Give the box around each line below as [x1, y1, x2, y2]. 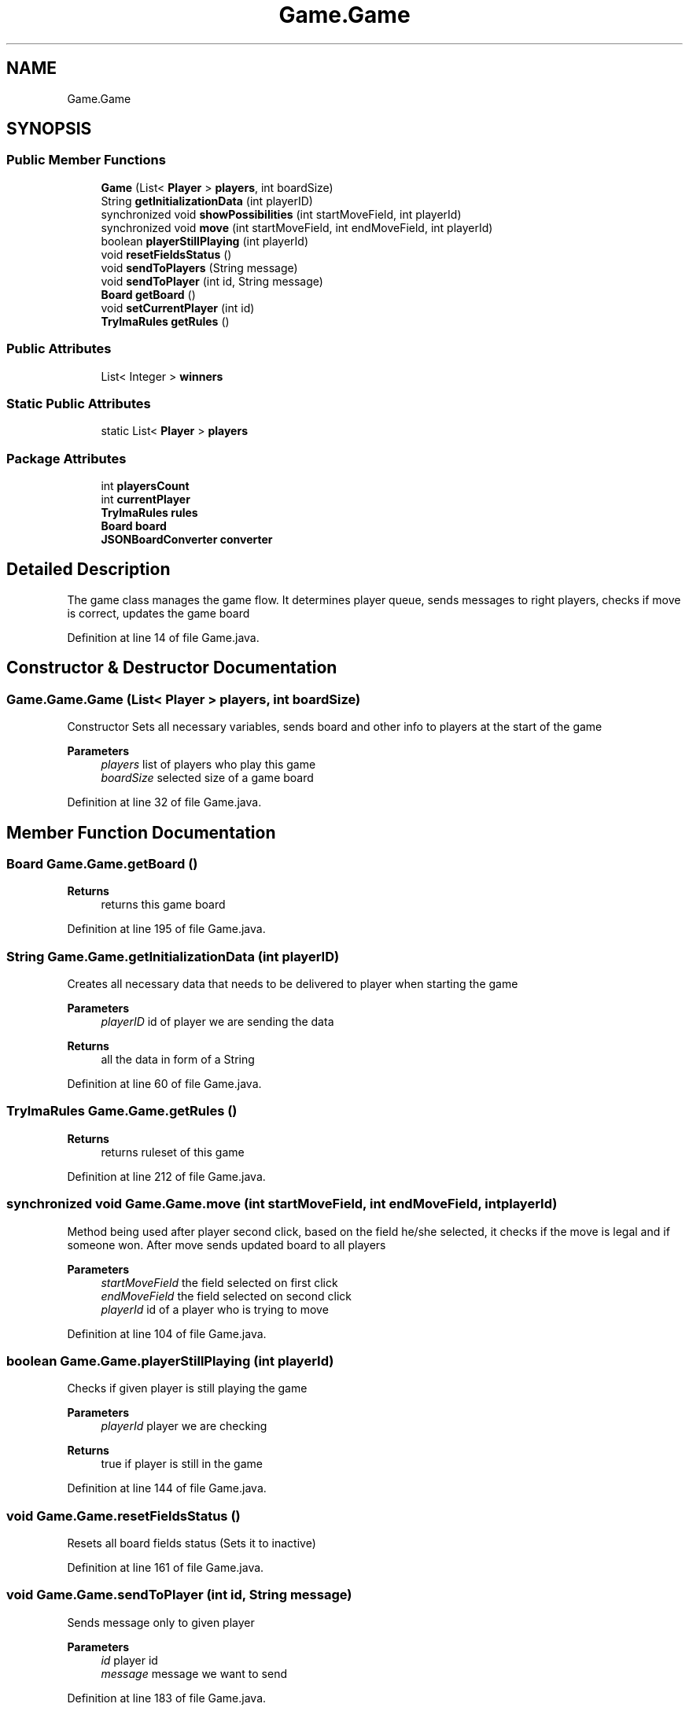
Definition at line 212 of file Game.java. [67, 1169, 266, 1183]
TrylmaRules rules [101, 506, 198, 520]
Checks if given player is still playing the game [67, 1381, 308, 1396]
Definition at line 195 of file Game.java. [67, 922, 266, 936]
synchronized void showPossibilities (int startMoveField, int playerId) [101, 207, 462, 221]
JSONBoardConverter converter [101, 533, 273, 547]
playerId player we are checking [101, 1419, 267, 1433]
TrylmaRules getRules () [101, 314, 230, 328]
